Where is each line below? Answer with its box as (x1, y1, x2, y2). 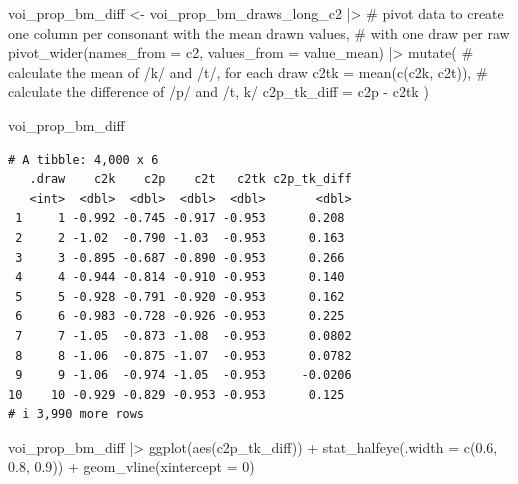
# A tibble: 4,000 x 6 (8, 152, 159, 167)
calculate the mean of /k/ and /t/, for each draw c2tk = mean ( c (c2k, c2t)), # (8, 61, 488, 82)
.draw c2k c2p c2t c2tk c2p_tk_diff (29, 172, 352, 187)
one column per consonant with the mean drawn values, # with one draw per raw (8, 22, 510, 43)
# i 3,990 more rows (8, 407, 145, 422)
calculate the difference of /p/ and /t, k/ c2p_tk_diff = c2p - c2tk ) (8, 81, 429, 102)
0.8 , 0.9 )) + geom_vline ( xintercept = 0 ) (8, 456, 255, 477)
